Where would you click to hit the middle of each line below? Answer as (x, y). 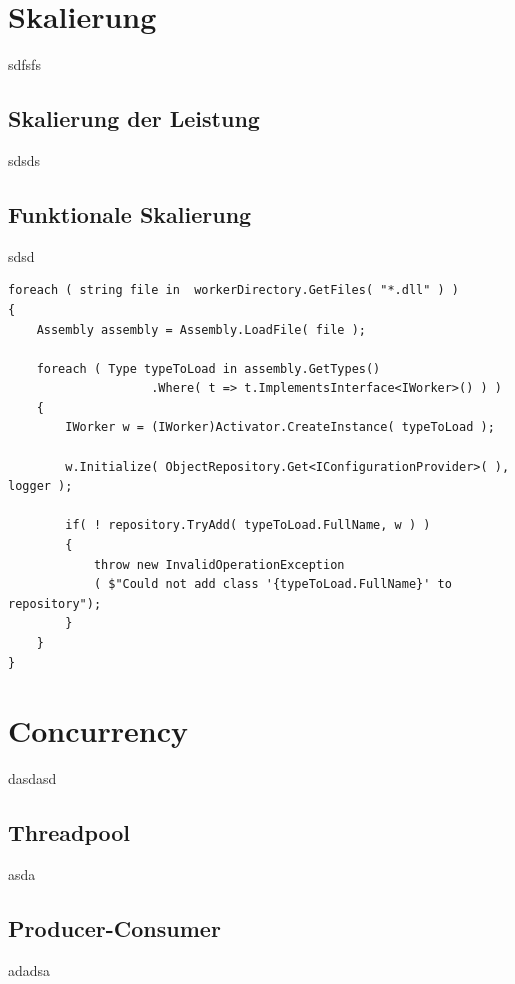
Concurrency (98, 730)
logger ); (40, 486)
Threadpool (69, 832)
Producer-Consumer (114, 928)
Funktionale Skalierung (130, 213)
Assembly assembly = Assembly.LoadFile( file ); (201, 329)
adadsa (29, 969)
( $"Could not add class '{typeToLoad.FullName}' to (272, 584)
